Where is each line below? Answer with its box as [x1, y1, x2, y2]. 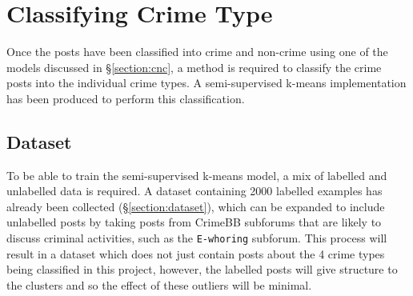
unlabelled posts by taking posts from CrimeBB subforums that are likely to [6, 214, 382, 230]
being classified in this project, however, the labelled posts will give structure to [6, 261, 398, 278]
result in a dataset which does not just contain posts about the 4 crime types [6, 245, 385, 262]
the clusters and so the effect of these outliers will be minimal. [6, 276, 312, 293]
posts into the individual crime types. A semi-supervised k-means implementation [6, 74, 407, 91]
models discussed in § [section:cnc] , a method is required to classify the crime [6, 58, 382, 75]
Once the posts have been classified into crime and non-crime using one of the [6, 43, 388, 60]
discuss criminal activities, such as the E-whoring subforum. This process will [6, 230, 387, 246]
